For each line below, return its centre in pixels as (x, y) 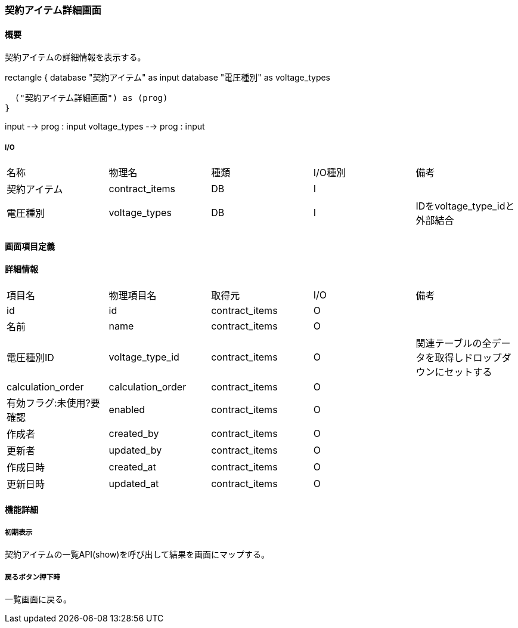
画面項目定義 (30, 246)
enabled (127, 409)
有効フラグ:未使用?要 (53, 403)
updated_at (134, 483)
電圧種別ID (30, 357)
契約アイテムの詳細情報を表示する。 (75, 57)
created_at (132, 467)
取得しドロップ (468, 357)
